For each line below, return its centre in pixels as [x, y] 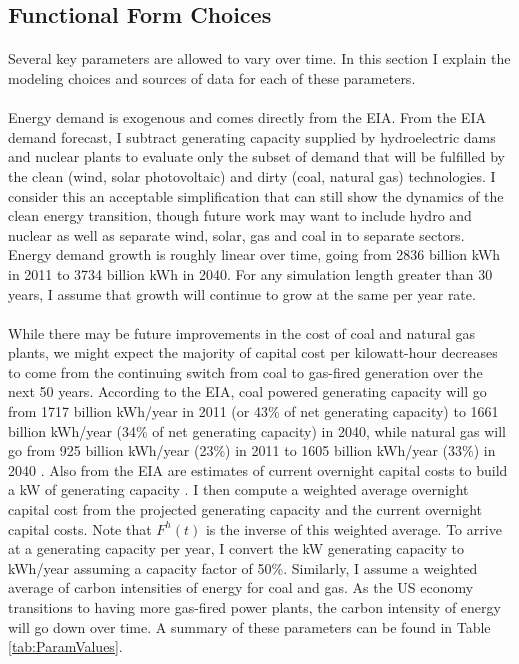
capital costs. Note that [80, 528]
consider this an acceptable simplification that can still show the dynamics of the [256, 195]
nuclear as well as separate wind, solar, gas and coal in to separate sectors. [236, 234]
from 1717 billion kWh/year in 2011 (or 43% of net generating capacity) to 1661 [253, 411]
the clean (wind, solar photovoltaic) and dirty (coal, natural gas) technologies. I [252, 175]
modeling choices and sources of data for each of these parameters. [212, 77]
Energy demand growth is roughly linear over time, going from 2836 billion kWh [254, 254]
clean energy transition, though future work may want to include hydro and [240, 215]
